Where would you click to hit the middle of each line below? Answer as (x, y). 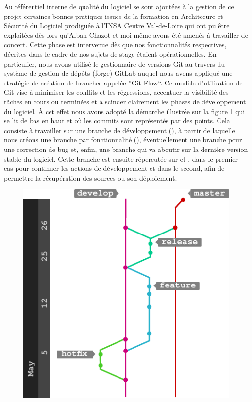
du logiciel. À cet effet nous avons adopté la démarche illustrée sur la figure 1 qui (125, 111)
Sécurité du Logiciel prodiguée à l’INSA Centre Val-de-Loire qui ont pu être (117, 25)
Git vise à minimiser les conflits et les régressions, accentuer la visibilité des (116, 92)
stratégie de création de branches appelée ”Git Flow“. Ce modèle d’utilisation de (123, 82)
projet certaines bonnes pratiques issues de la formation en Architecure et (114, 16)
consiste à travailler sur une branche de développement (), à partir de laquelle (119, 130)
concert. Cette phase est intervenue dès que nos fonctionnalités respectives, (115, 44)
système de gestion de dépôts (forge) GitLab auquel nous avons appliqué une (118, 73)
